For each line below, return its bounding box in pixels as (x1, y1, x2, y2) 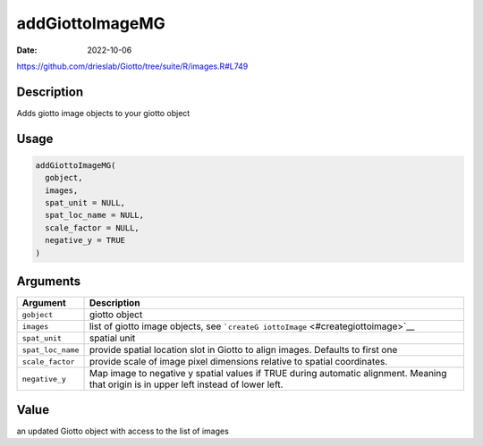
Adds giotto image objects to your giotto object (16, 107, 191, 118)
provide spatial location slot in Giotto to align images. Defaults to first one (89, 344, 398, 357)
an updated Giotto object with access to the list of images (16, 425, 230, 436)
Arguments (16, 273, 81, 289)
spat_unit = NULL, (45, 198, 125, 208)
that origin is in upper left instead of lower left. (89, 378, 284, 391)
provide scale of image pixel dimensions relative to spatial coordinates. (89, 356, 388, 368)
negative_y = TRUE (45, 235, 125, 246)
